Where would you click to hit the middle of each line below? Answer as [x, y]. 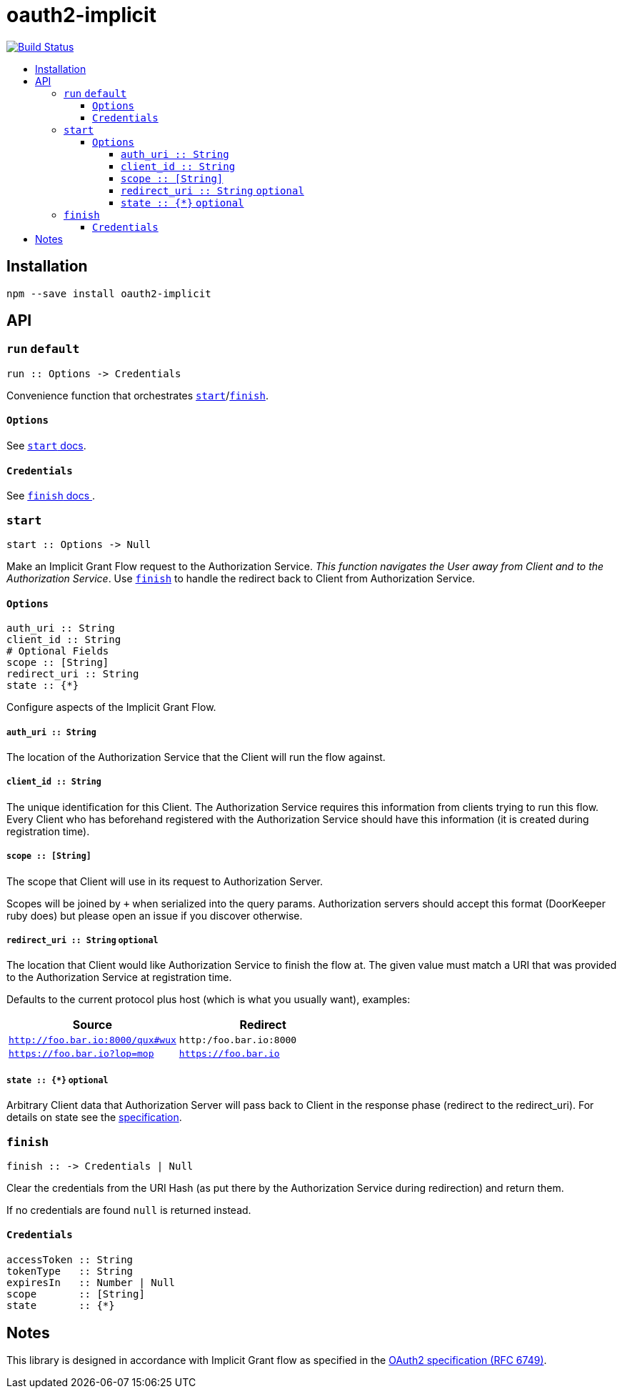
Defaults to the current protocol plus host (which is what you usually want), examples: [209, 1000]
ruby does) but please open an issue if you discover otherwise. [155, 915]
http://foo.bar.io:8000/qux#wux [92, 1040]
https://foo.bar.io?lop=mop [81, 1054]
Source [92, 1025]
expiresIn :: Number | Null [91, 1283]
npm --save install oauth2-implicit [109, 293]
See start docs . [46, 446]
